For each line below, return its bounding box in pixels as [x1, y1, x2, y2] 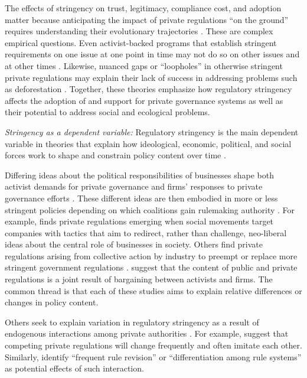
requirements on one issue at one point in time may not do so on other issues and [5, 48, 300, 60]
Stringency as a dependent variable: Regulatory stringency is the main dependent [5, 125, 299, 138]
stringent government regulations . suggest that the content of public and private [5, 261, 298, 273]
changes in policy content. [5, 296, 99, 308]
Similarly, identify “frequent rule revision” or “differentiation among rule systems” [5, 350, 302, 363]
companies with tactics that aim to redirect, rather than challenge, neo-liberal [5, 226, 287, 239]
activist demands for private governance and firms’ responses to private [5, 180, 263, 193]
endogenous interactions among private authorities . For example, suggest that [5, 327, 289, 340]
